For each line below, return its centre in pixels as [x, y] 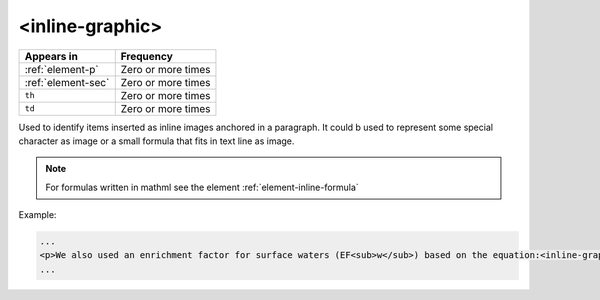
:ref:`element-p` [61, 69]
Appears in [51, 56]
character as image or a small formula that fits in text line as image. [156, 141]
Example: [37, 215]
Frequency [147, 56]
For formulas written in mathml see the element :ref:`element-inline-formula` [202, 187]
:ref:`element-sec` [67, 82]
